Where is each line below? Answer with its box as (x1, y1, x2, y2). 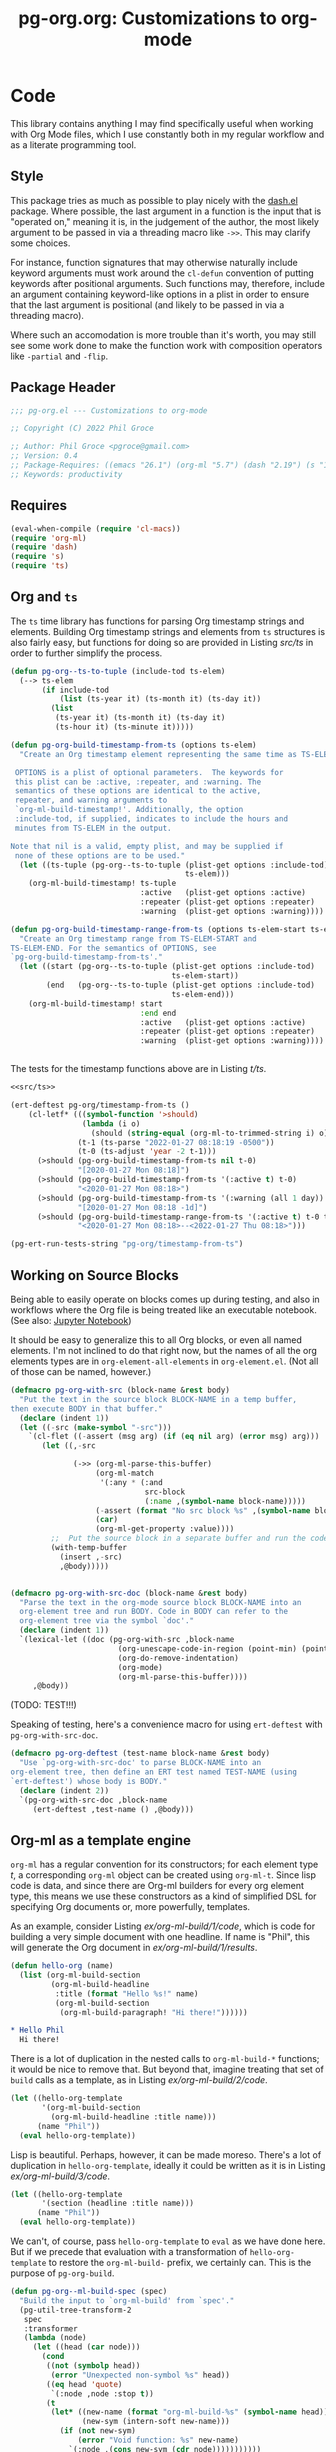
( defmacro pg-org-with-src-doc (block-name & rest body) (10, 1588, 248, 1598)
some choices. (10, 237, 71, 249)
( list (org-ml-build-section (19, 1970, 141, 1981)
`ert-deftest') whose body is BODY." (10, 1776, 168, 1786)
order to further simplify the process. (10, 647, 163, 659)
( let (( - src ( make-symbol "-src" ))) (19, 1422, 172, 1432)
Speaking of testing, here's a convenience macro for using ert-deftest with (10, 1718, 323, 1731)
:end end (139, 1008, 177, 1018)
